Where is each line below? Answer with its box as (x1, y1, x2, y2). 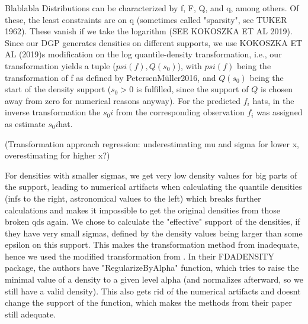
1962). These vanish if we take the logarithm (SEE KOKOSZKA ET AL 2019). (5, 25, 293, 37)
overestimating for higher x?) (5, 149, 110, 161)
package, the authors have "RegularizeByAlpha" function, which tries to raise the (5, 261, 299, 274)
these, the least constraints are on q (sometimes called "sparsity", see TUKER (5, 13, 287, 25)
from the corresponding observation (115, 106, 245, 118)
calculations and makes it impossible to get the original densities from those (5, 203, 280, 216)
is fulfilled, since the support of (136, 83, 249, 95)
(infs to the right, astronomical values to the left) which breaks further (5, 192, 261, 204)
